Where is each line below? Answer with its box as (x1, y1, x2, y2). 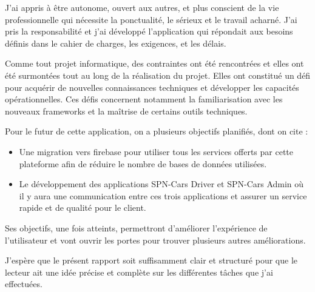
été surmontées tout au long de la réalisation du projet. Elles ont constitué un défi (5, 68, 311, 81)
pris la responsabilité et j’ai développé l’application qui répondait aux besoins (5, 25, 293, 38)
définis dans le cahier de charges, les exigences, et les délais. (5, 36, 226, 49)
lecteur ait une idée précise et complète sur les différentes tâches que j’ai (5, 265, 273, 278)
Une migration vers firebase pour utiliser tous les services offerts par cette (19, 145, 294, 158)
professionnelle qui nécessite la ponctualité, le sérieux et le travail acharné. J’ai (5, 13, 297, 25)
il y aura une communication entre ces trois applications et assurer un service (19, 189, 307, 202)
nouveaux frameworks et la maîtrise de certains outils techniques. (5, 104, 248, 117)
